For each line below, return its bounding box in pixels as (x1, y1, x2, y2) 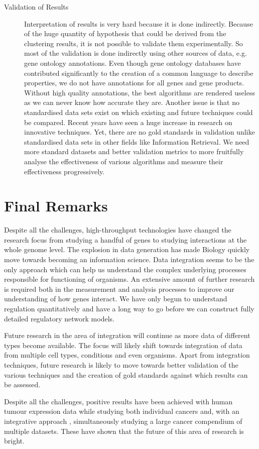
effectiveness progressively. (24, 166, 105, 176)
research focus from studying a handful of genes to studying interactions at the (4, 234, 247, 245)
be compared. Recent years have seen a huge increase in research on (24, 117, 232, 127)
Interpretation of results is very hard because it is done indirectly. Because (24, 18, 253, 29)
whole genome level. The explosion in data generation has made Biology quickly (4, 244, 250, 255)
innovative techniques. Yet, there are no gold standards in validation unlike (24, 127, 255, 137)
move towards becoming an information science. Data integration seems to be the (4, 254, 254, 264)
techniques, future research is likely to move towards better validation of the (4, 359, 238, 370)
